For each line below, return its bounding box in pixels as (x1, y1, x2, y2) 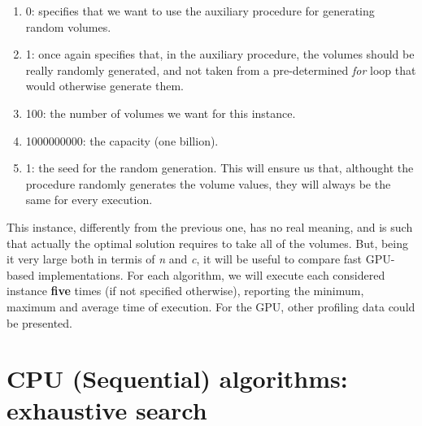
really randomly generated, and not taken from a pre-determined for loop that (25, 61, 416, 78)
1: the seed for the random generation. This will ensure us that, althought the (25, 159, 414, 176)
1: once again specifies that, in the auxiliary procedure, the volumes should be (25, 46, 415, 63)
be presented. (7, 314, 73, 331)
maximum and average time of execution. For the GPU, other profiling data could (7, 298, 415, 315)
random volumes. (25, 18, 111, 35)
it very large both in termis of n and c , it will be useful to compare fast (7, 250, 363, 267)
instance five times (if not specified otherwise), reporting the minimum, (7, 282, 364, 299)
